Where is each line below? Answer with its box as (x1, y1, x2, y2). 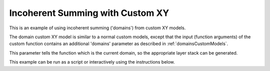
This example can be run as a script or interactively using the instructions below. (9, 59, 175, 65)
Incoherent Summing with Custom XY (9, 7, 169, 18)
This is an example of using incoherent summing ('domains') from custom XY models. (9, 25, 186, 31)
